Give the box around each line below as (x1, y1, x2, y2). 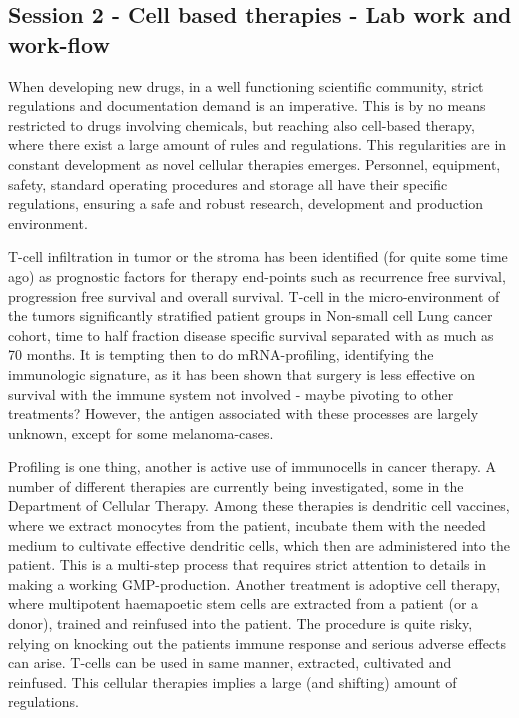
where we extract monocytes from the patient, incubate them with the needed (8, 515, 486, 536)
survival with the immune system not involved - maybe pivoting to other (8, 383, 454, 404)
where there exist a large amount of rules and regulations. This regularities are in (8, 134, 507, 155)
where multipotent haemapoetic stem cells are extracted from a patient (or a (8, 593, 479, 614)
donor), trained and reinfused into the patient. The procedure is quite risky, (8, 613, 473, 634)
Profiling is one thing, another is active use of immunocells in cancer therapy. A (8, 456, 496, 477)
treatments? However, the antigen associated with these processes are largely (8, 403, 479, 424)
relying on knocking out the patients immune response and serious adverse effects (8, 632, 507, 653)
